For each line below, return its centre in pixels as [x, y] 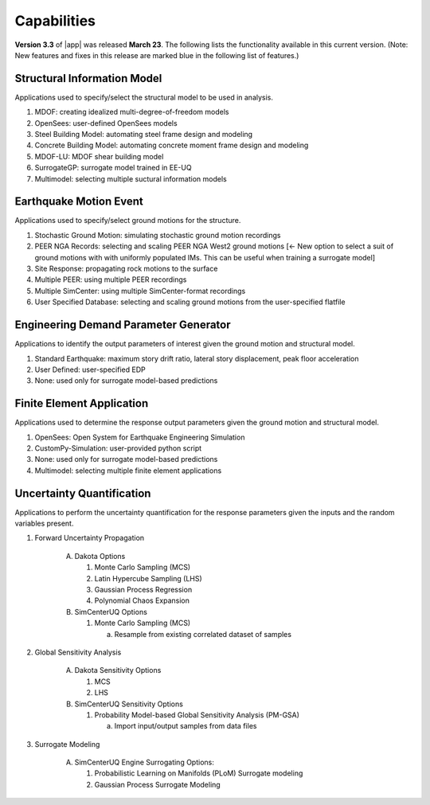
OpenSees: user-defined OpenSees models [106, 123]
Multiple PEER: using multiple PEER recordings [111, 279]
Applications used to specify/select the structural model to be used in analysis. [144, 97]
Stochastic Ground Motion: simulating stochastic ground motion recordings [158, 235]
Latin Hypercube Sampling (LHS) [148, 578]
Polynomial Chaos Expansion [142, 600]
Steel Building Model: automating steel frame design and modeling [144, 135]
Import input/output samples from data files [186, 726]
